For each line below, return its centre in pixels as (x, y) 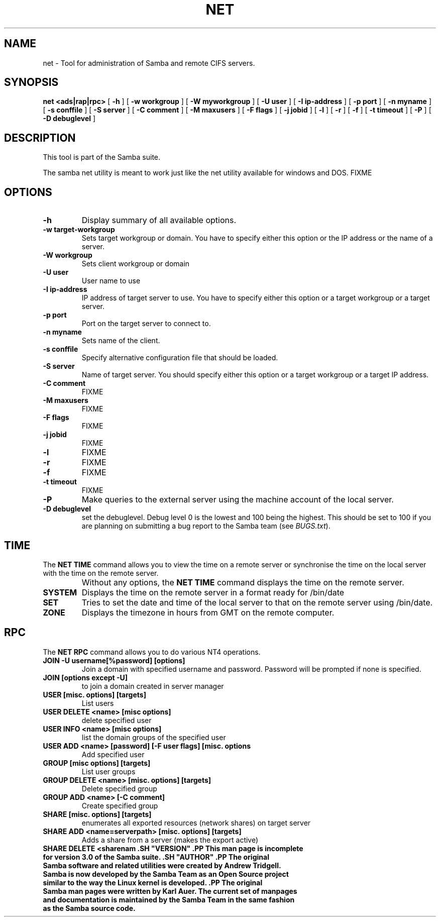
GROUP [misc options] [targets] (97, 763)
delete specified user (117, 720)
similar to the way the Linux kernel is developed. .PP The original (153, 882)
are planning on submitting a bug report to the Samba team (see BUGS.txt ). (206, 526)
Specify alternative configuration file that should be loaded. (180, 358)
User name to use (111, 281)
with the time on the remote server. (101, 573)
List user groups (108, 771)
